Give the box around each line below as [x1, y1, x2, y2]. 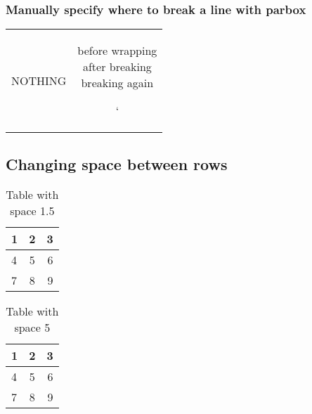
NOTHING [11, 72, 67, 89]
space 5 [14, 319, 51, 336]
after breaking [82, 58, 152, 75]
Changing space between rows [6, 153, 228, 174]
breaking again [81, 75, 154, 91]
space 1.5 [10, 202, 55, 219]
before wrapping [77, 42, 157, 59]
